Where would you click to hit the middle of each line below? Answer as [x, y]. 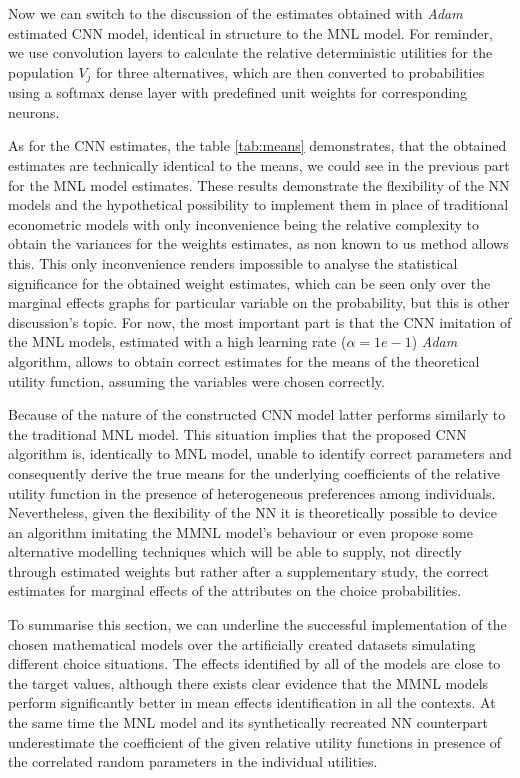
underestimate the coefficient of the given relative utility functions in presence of [255, 741]
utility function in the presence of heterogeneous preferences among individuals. [252, 492]
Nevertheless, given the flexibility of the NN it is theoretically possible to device [252, 512]
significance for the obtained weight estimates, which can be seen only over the [249, 282]
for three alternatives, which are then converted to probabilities [290, 71]
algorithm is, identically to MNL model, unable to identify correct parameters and [260, 453]
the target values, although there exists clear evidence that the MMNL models [248, 682]
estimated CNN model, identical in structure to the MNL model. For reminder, [250, 32]
